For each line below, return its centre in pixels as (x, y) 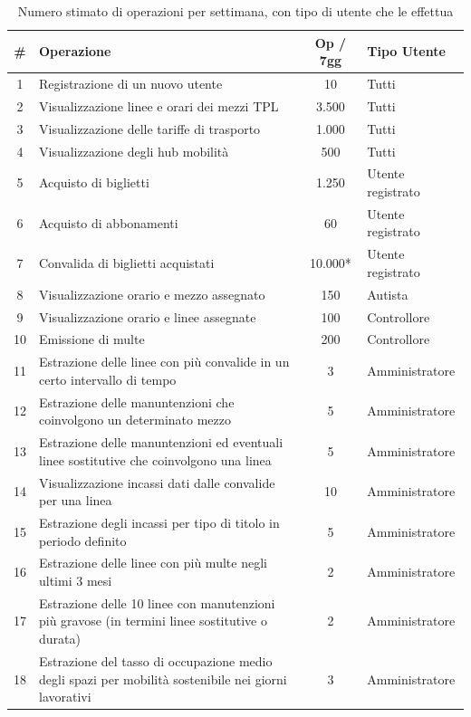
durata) (60, 639)
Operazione (75, 51)
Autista (388, 294)
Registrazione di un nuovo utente (131, 84)
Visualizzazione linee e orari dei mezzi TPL (159, 105)
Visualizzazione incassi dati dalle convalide (157, 482)
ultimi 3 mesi (76, 581)
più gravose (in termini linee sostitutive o (153, 621)
